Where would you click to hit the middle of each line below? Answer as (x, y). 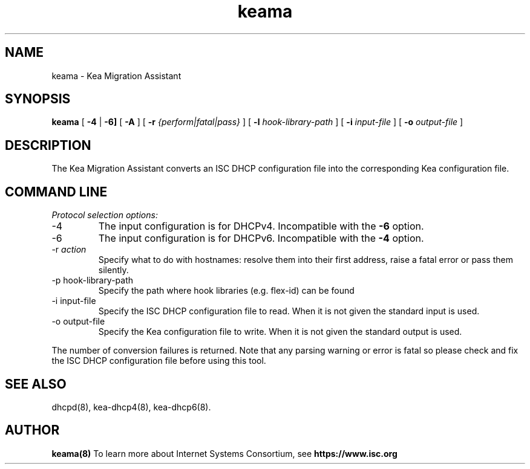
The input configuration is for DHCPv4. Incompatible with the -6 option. (261, 226)
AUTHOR (32, 430)
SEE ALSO (36, 384)
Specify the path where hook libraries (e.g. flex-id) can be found (226, 291)
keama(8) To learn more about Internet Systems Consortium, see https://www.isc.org (224, 453)
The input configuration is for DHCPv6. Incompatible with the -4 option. (261, 238)
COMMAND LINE (56, 192)
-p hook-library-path (93, 280)
